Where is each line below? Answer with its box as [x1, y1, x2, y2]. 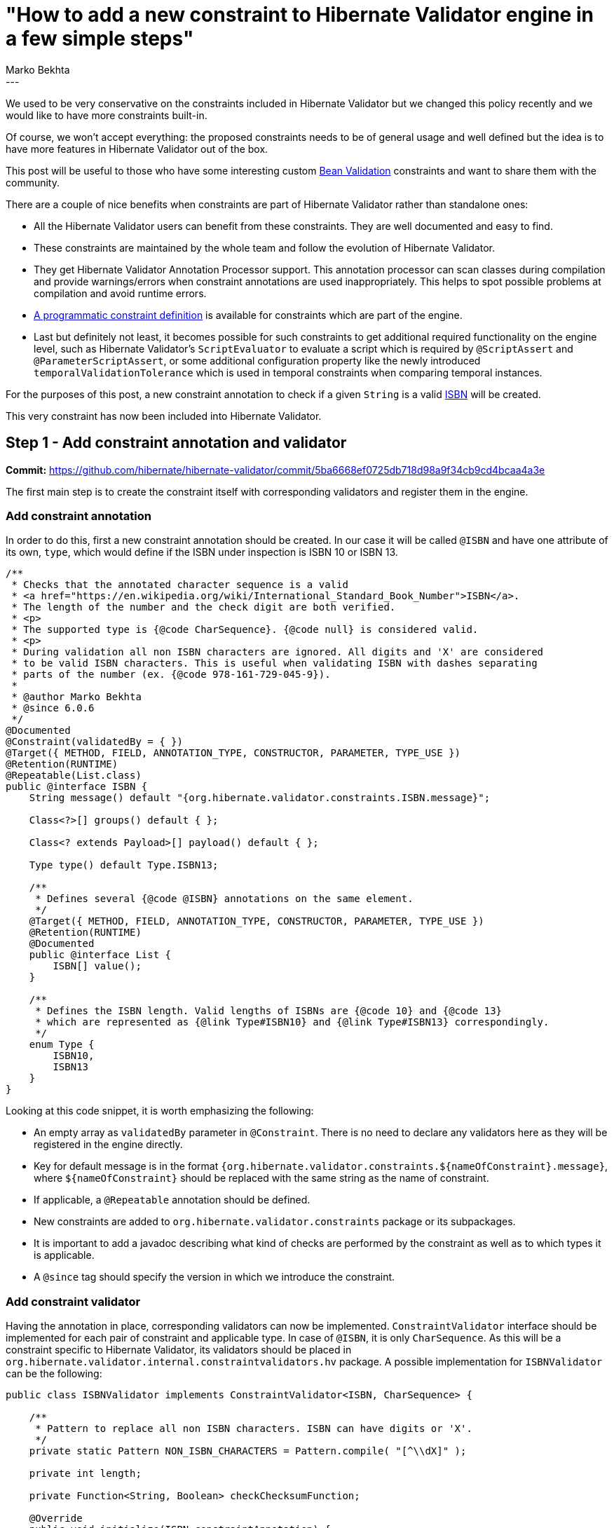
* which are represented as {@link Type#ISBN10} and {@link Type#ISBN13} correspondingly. [35, 1016, 550, 1028]
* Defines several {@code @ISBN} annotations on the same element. [35, 893, 414, 905]
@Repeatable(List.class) [6, 770, 142, 782]
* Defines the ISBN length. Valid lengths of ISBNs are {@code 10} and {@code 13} [35, 1005, 503, 1017]
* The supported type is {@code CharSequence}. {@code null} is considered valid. [11, 624, 479, 636]
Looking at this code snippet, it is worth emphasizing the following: [6, 1105, 314, 1117]
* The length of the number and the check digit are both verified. [11, 601, 396, 613]
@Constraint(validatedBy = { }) [6, 736, 183, 748]
